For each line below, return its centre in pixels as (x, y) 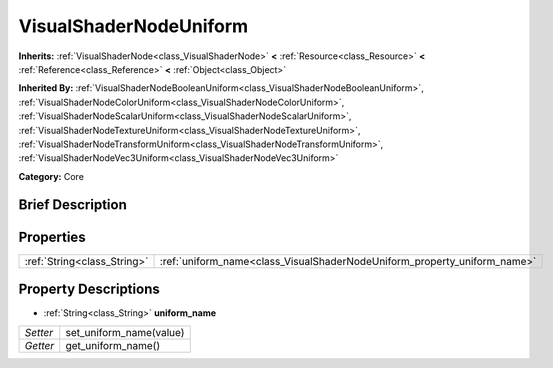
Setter (39, 332)
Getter (39, 345)
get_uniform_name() (113, 345)
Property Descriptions (89, 289)
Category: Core (51, 176)
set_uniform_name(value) (125, 332)
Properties (52, 236)
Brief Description (72, 205)
